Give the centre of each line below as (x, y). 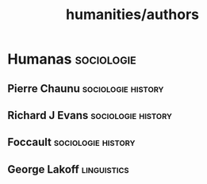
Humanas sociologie (72, 59)
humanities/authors (132, 15)
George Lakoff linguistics (68, 169)
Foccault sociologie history (71, 142)
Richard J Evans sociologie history (90, 115)
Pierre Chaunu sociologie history (86, 88)
